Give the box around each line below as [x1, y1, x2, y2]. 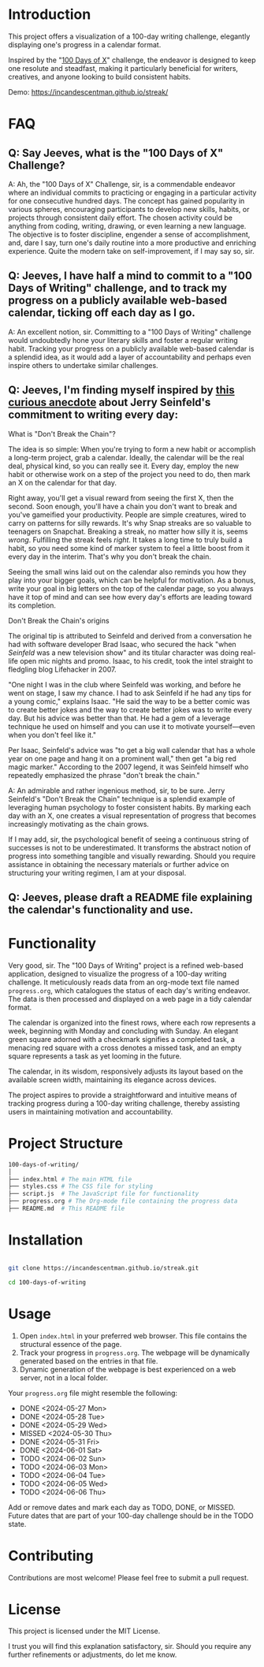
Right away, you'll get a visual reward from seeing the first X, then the [8, 493, 234, 502]
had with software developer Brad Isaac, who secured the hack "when [8, 639, 236, 649]
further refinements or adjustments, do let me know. [8, 1650, 177, 1660]
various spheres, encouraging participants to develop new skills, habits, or [8, 204, 250, 214]
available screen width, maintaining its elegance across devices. [8, 1074, 217, 1085]
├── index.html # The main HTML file [8, 1175, 132, 1183]
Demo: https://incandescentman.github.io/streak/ [8, 87, 169, 96]
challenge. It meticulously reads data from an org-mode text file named [8, 977, 240, 987]
